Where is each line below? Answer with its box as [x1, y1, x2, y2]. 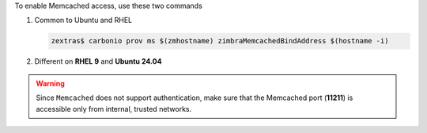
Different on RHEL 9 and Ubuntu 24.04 [34, 57, 162, 66]
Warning [36, 79, 65, 88]
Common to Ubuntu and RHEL [34, 16, 133, 25]
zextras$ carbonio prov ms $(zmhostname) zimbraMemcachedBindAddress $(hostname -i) [51, 36, 389, 46]
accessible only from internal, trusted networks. [36, 104, 192, 113]
